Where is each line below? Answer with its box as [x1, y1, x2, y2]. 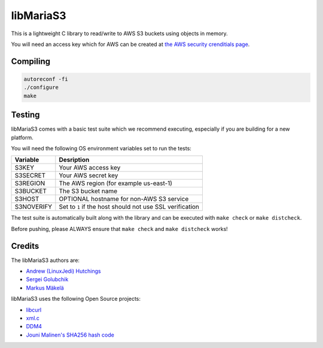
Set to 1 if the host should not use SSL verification [59, 203, 200, 211]
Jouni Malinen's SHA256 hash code [26, 331, 115, 338]
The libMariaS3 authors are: [11, 257, 80, 264]
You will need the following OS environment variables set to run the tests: [11, 145, 191, 152]
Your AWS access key [59, 164, 121, 172]
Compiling [11, 56, 51, 66]
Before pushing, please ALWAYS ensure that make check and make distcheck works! [11, 225, 228, 232]
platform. [11, 134, 34, 141]
